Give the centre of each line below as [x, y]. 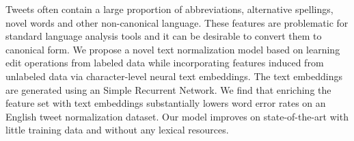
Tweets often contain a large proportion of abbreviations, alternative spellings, [169, 9]
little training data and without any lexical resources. [117, 130]
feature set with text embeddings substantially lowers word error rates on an [166, 103]
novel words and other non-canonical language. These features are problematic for [177, 22]
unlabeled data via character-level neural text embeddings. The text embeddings [174, 76]
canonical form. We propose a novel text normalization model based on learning [173, 49]
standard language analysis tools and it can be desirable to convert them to [164, 36]
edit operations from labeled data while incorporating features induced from [165, 63]
